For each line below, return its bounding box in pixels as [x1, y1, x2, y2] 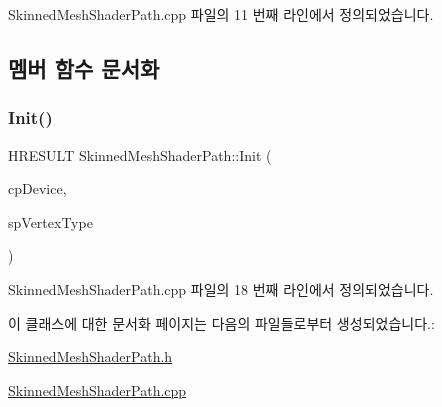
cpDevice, [8, 178, 67, 199]
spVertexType [8, 211, 93, 232]
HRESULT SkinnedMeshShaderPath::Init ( [8, 144, 272, 165]
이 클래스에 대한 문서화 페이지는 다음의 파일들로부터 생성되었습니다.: [8, 312, 435, 333]
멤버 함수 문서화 [8, 52, 160, 83]
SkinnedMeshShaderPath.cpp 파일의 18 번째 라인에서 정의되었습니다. [8, 278, 434, 299]
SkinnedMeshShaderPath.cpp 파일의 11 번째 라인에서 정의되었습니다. [8, 4, 434, 24]
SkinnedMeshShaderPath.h [8, 346, 173, 367]
